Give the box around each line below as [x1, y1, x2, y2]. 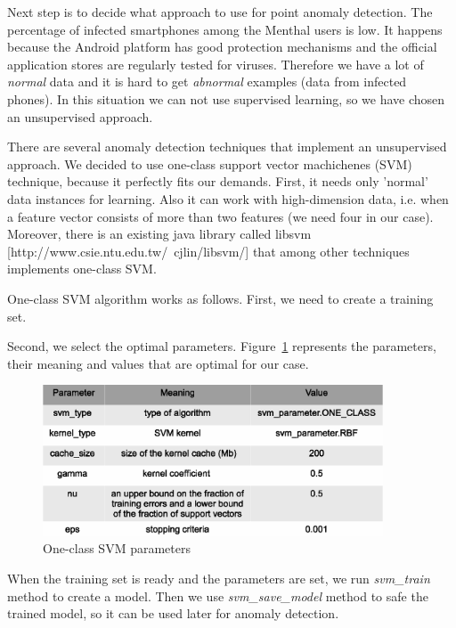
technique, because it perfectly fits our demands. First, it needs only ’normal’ [7, 172, 428, 191]
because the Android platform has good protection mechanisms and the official [7, 37, 437, 56]
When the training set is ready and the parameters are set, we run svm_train [7, 569, 430, 588]
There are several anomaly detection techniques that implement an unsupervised [7, 137, 447, 156]
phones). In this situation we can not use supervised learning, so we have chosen [7, 89, 445, 108]
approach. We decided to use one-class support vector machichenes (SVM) [7, 154, 412, 173]
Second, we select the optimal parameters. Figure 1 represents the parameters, [7, 337, 436, 355]
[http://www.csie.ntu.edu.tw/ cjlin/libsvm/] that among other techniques [7, 241, 410, 260]
